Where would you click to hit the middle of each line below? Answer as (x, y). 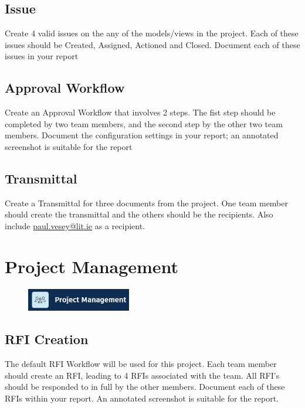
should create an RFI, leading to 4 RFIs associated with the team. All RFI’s (142, 375)
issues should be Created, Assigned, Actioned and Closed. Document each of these (152, 44)
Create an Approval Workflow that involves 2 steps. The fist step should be (140, 112)
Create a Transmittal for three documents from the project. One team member (146, 203)
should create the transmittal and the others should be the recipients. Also (139, 214)
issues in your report (42, 56)
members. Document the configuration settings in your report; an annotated (142, 135)
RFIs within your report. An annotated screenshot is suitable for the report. (142, 398)
